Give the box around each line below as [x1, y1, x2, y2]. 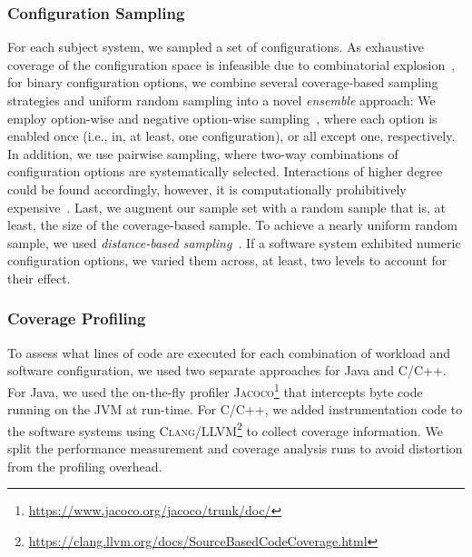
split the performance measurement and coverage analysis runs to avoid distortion [7, 439, 463, 458]
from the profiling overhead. [7, 456, 162, 475]
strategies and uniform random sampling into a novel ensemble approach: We [7, 91, 436, 109]
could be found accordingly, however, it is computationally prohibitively [7, 179, 407, 198]
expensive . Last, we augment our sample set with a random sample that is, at [7, 197, 446, 216]
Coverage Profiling [7, 307, 146, 330]
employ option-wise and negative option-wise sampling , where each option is [7, 108, 438, 127]
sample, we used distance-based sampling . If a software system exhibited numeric [7, 233, 461, 252]
